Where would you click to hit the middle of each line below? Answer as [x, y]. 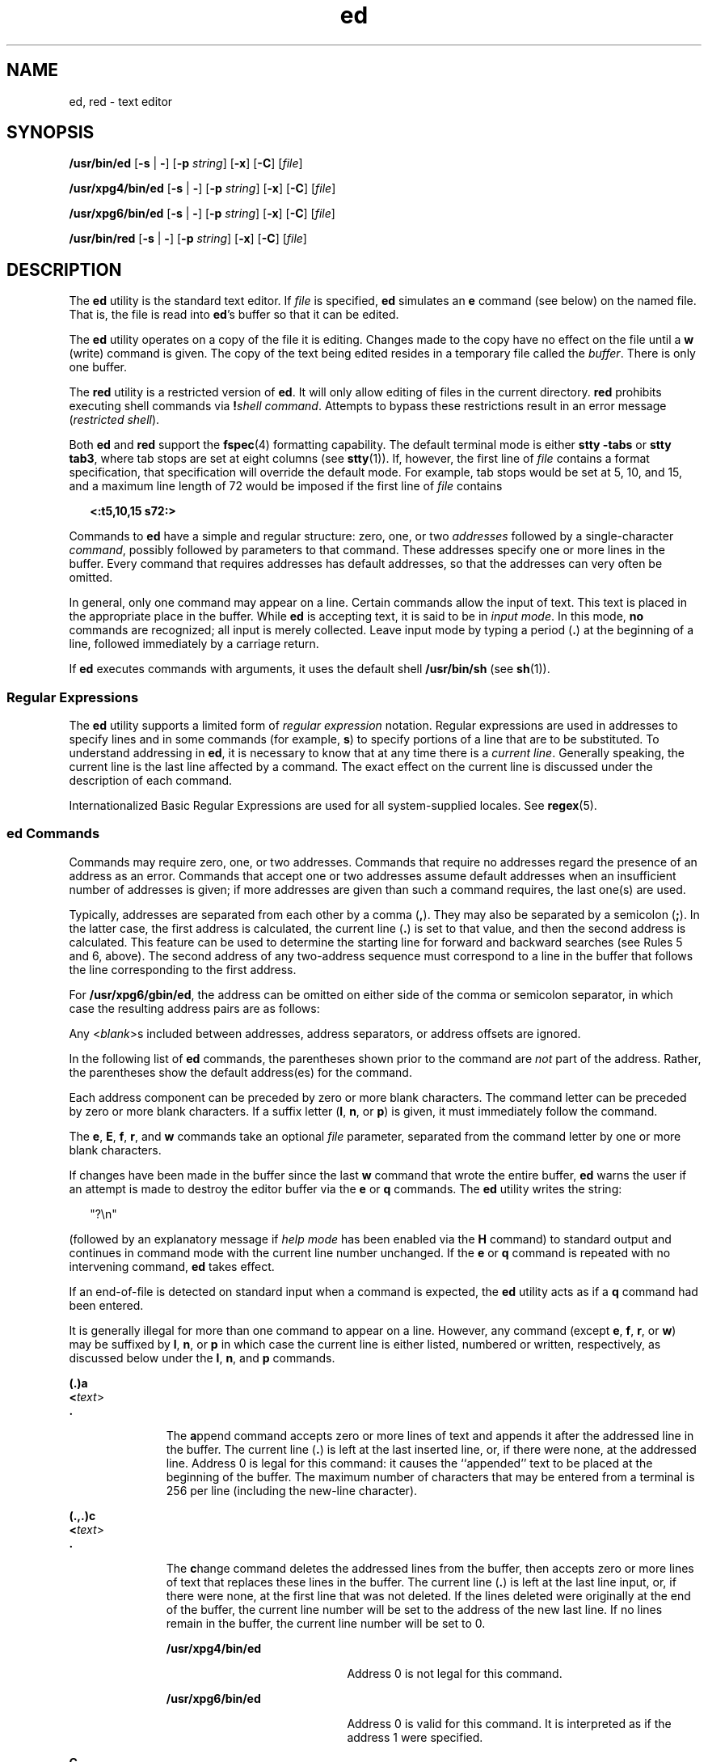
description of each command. [151, 781]
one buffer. [98, 367]
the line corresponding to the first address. [183, 969]
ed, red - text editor [121, 101]
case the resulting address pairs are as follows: [194, 1008]
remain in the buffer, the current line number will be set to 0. [326, 1623]
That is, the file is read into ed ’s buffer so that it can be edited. [234, 315]
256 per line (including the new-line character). [292, 1490]
